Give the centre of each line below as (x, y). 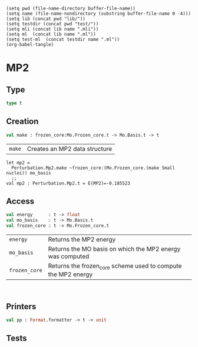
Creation (22, 122)
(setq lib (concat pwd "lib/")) (46, 19)
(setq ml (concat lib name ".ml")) (51, 34)
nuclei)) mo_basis (29, 173)
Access (20, 201)
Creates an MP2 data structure (70, 148)
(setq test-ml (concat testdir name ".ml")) (63, 39)
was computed (69, 256)
